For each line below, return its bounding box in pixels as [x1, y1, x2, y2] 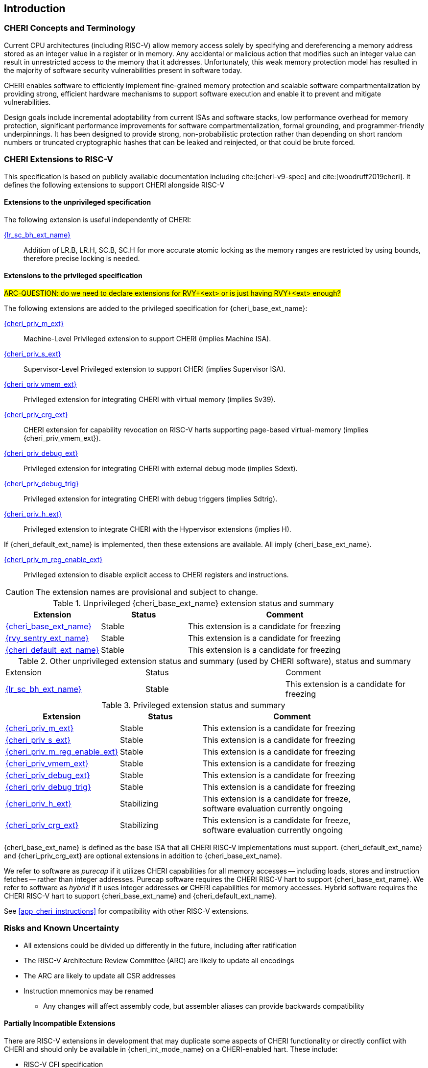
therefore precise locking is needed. [24, 254, 140, 262]
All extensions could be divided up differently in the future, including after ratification [24, 941, 297, 949]
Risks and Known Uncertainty [4, 923, 119, 933]
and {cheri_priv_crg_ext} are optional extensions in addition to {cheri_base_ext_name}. [4, 851, 282, 860]
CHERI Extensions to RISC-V [4, 154, 113, 165]
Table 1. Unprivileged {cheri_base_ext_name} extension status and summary [53, 598, 334, 608]
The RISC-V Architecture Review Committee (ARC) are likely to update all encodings [24, 956, 294, 965]
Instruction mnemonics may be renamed [24, 986, 154, 995]
